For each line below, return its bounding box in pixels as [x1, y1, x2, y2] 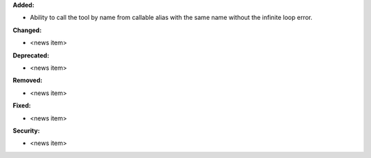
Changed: [12, 26, 42, 34]
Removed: [12, 76, 43, 85]
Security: [12, 127, 41, 135]
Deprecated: [12, 51, 49, 60]
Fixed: [12, 101, 31, 109]
